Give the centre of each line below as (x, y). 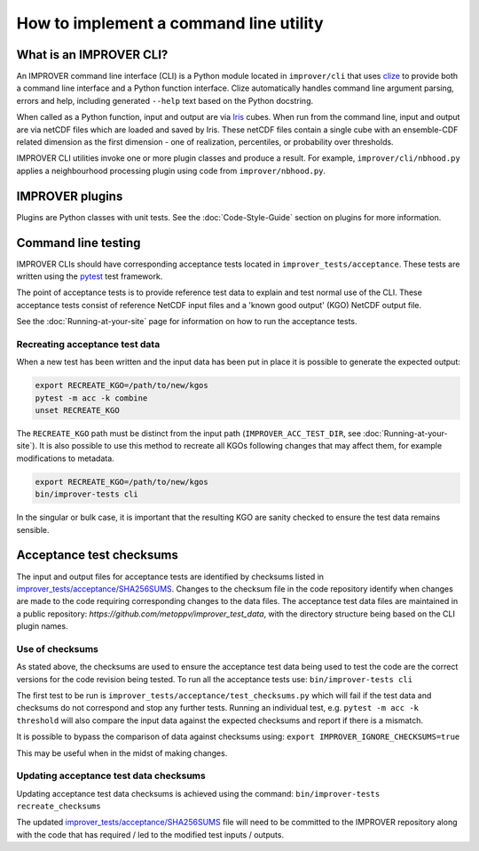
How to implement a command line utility (170, 23)
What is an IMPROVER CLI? (92, 55)
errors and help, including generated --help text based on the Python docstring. (165, 100)
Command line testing (79, 243)
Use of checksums (58, 648)
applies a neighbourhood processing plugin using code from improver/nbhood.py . (171, 171)
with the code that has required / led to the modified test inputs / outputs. (150, 834)
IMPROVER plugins (70, 196)
